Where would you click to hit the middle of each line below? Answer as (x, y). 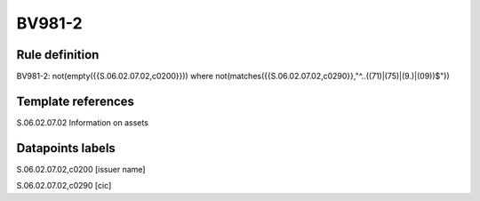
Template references (76, 101)
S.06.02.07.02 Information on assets (82, 122)
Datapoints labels (66, 148)
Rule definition (58, 55)
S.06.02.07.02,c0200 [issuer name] (81, 169)
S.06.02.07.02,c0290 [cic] (64, 186)
